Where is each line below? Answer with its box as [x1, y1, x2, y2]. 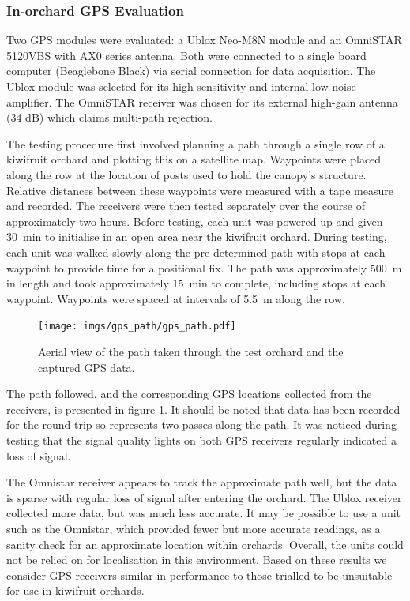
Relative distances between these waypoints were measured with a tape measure [6, 182, 393, 198]
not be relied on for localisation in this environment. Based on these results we [6, 551, 387, 568]
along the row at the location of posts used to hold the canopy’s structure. [6, 166, 367, 182]
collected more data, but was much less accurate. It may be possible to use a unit [6, 505, 401, 521]
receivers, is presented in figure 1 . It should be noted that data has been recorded [6, 400, 401, 417]
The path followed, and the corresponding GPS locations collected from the [6, 385, 372, 402]
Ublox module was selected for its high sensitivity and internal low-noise [6, 78, 356, 94]
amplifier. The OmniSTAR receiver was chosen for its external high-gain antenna [6, 93, 398, 110]
